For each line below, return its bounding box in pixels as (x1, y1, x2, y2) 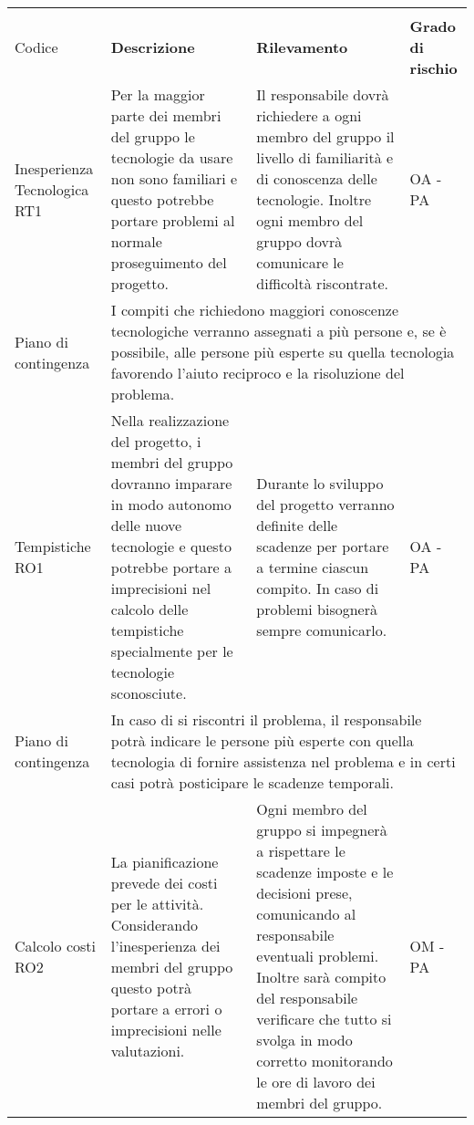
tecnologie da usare (110, 147, 233, 168)
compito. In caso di (256, 578, 379, 599)
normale (110, 231, 162, 252)
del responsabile (256, 987, 358, 1008)
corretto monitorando (256, 1050, 393, 1071)
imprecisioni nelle (110, 1018, 222, 1040)
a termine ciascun (256, 557, 369, 578)
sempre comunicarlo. (256, 620, 387, 641)
